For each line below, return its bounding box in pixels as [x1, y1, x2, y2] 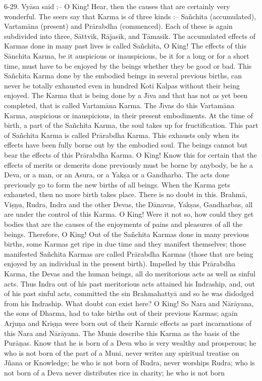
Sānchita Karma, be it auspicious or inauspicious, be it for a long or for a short [4, 50, 249, 61]
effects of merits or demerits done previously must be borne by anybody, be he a [4, 159, 253, 170]
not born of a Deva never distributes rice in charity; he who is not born [4, 367, 225, 377]
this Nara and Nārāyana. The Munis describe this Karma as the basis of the [4, 327, 240, 338]
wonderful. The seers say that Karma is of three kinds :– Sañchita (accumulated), [4, 11, 256, 21]
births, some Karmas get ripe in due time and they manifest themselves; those [4, 239, 246, 249]
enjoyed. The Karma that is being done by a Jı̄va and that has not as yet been [4, 90, 248, 101]
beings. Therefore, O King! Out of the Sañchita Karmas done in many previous [4, 228, 249, 239]
